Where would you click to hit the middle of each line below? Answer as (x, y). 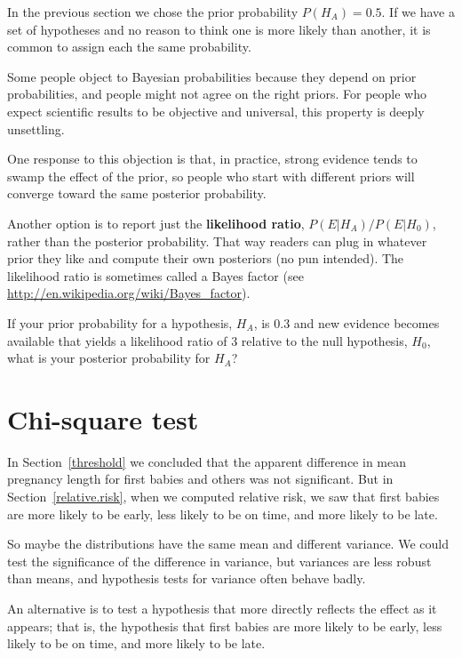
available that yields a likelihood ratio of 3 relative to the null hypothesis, (207, 340)
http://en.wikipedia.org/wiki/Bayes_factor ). (129, 293)
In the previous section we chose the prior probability (153, 12)
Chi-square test (103, 418)
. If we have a (418, 12)
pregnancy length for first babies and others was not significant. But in (200, 479)
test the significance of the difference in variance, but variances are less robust (219, 561)
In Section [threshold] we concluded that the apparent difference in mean (207, 461)
